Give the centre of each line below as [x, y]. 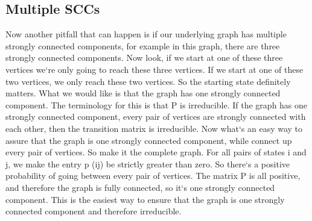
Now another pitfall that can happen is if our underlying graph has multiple [146, 34]
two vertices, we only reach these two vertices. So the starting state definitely [148, 81]
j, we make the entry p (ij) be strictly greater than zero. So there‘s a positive [148, 163]
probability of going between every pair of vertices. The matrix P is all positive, [153, 176]
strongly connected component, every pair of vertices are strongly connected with [156, 117]
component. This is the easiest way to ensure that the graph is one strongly [145, 199]
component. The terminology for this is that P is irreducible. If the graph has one [157, 104]
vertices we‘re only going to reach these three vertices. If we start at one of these [154, 69]
